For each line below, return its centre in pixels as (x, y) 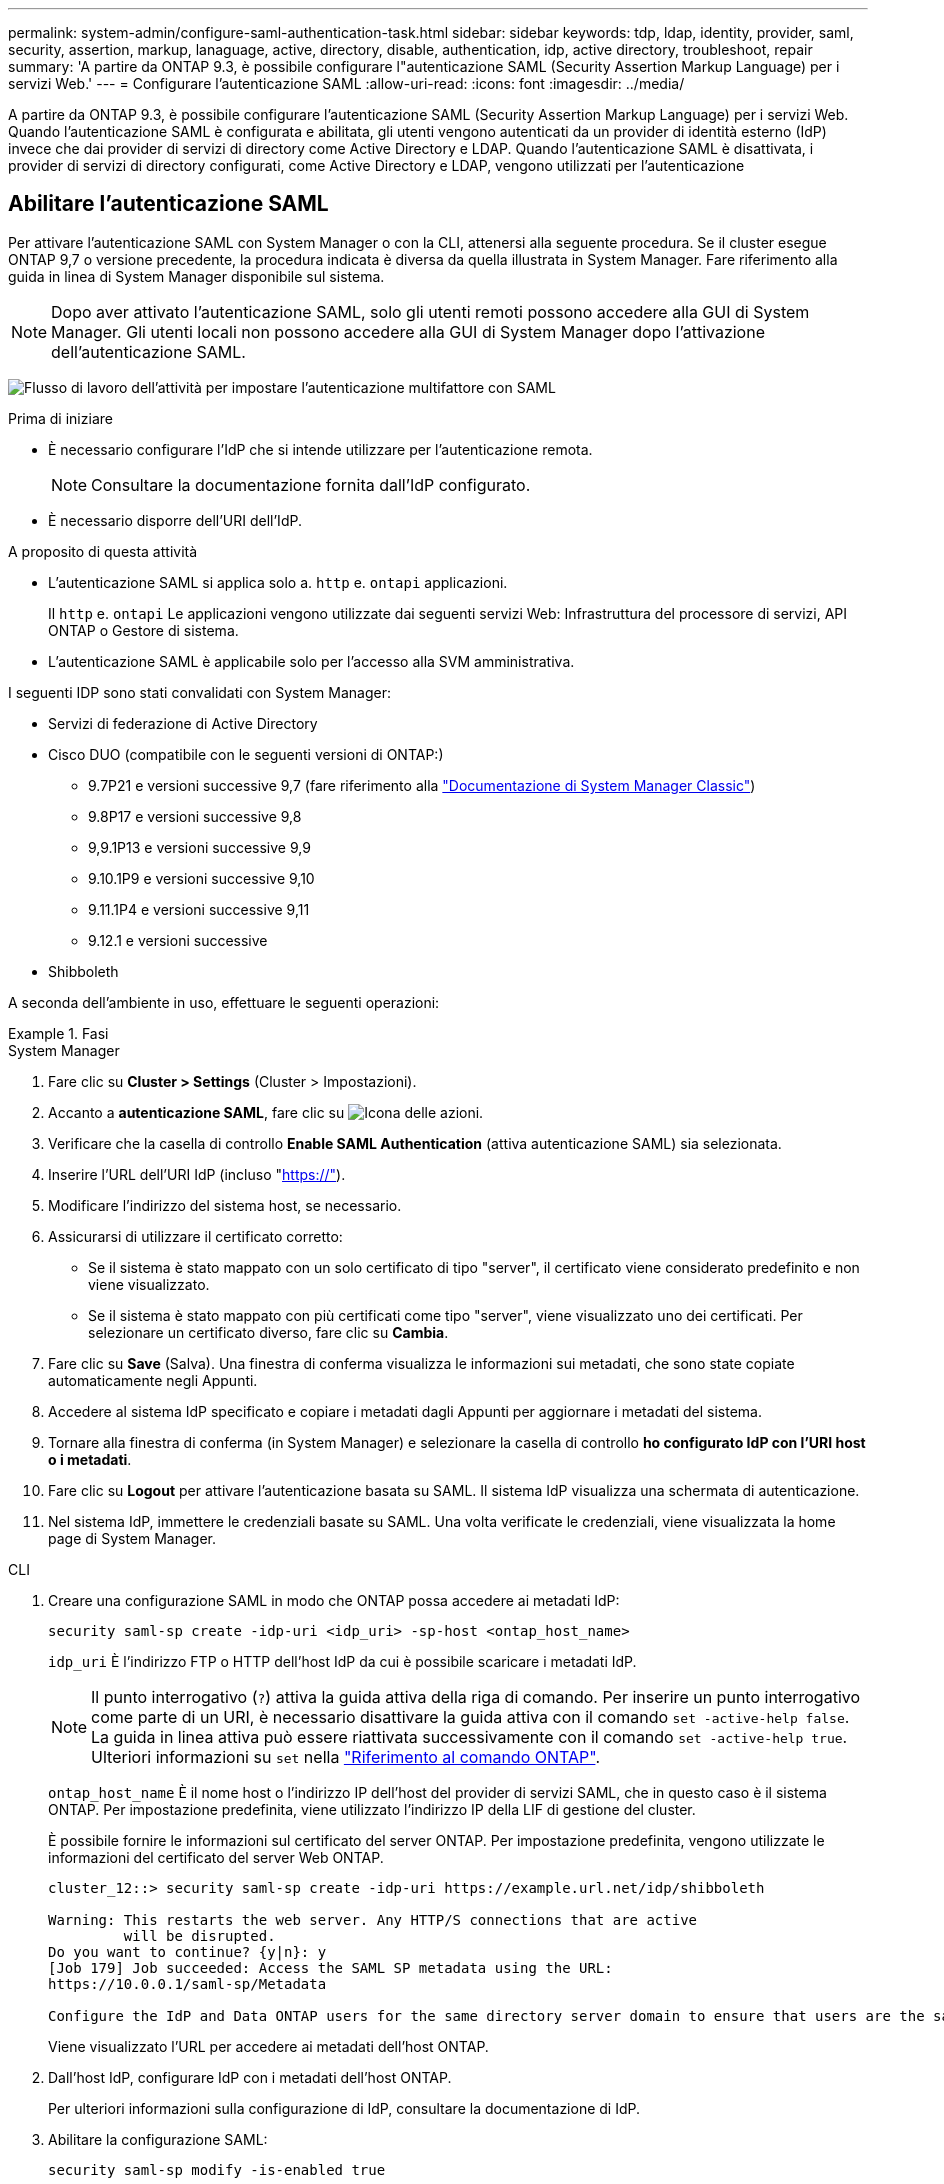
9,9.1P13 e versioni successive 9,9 (199, 847)
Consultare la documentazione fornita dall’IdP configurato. (311, 484)
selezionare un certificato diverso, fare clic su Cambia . (268, 1332)
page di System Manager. (132, 1538)
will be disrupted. (199, 1935)
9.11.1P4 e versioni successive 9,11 (199, 909)
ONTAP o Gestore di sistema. (143, 630)
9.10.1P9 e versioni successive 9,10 (201, 878)
